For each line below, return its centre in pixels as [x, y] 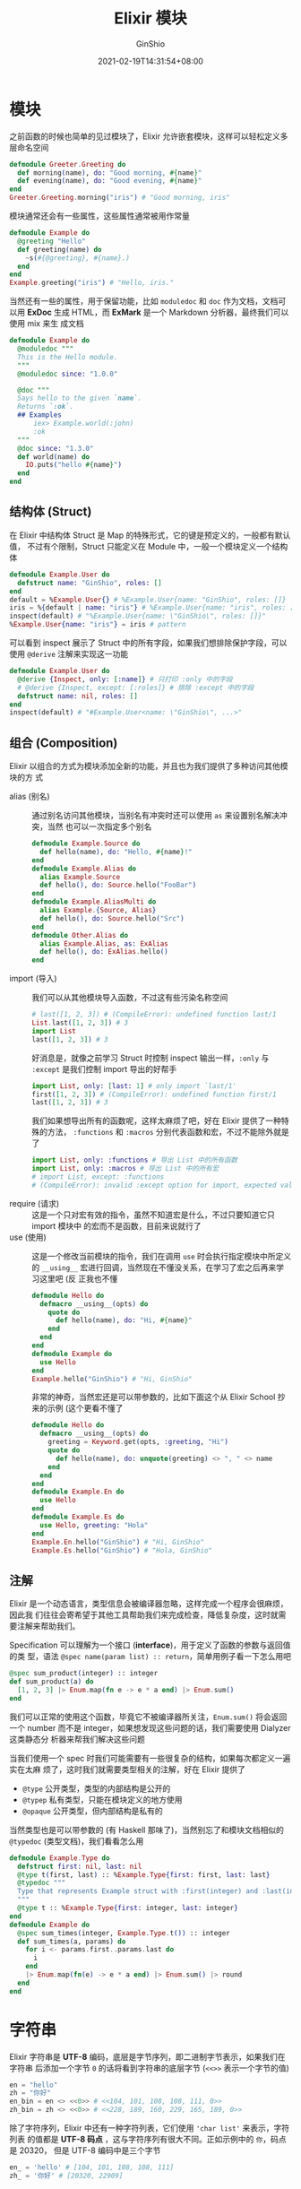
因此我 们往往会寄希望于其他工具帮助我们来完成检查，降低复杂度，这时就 [144, 1615]
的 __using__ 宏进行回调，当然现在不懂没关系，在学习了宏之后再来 [154, 1267]
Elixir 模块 [150, 18]
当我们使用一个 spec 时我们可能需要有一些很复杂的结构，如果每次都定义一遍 [150, 1758]
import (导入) [33, 979]
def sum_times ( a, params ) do [72, 1942]
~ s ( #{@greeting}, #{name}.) [77, 258]
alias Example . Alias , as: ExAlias [104, 943]
